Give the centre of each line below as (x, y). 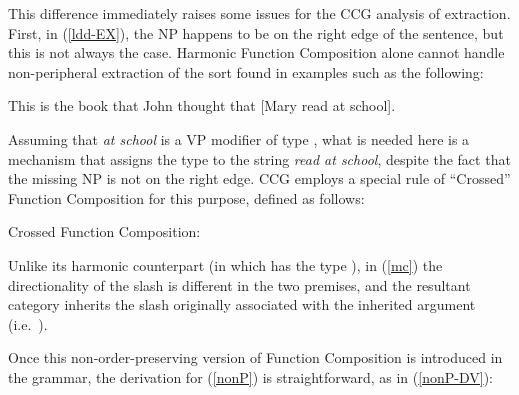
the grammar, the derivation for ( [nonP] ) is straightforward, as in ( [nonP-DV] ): (250, 376)
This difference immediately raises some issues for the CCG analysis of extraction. (259, 13)
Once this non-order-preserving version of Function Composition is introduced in (255, 357)
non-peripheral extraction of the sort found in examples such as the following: (246, 71)
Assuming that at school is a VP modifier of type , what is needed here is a (239, 138)
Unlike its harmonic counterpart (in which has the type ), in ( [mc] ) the (225, 264)
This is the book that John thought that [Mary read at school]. (202, 105)
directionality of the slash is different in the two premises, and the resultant (239, 284)
